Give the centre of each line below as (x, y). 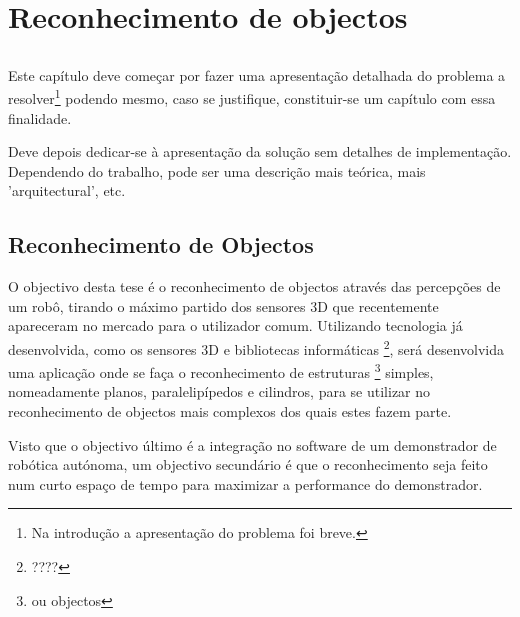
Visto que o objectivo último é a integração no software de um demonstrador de (252, 444)
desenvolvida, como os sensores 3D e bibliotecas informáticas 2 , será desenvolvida (256, 347)
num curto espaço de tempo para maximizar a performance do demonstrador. (245, 483)
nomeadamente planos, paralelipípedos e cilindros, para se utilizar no (219, 391)
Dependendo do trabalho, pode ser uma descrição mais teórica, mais (217, 170)
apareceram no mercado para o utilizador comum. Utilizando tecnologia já (235, 325)
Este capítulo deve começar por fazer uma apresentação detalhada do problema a (257, 74)
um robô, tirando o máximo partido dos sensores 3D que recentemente (223, 305)
